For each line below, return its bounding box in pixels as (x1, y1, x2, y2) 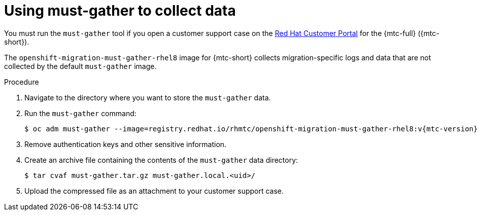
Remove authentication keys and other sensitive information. (24, 139, 227, 149)
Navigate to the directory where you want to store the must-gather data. (24, 93, 271, 102)
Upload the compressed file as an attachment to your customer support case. (24, 186, 284, 195)
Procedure (4, 77, 39, 86)
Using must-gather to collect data (4, 2, 236, 19)
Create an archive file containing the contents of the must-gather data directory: (24, 155, 298, 164)
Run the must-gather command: (24, 109, 136, 118)
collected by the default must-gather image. (4, 61, 157, 70)
